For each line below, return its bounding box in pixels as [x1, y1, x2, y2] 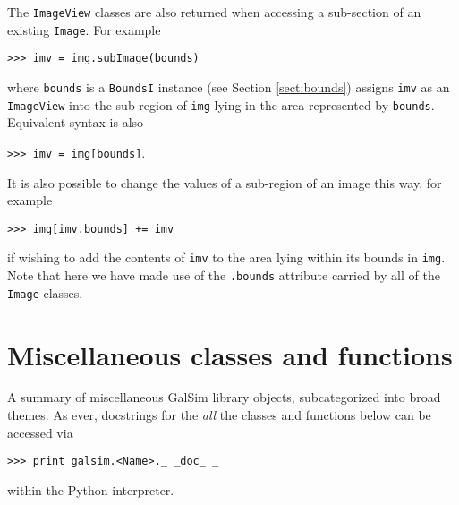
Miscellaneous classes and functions [7, 336, 453, 372]
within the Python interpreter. [7, 480, 174, 499]
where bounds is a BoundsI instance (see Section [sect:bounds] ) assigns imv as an [7, 77, 450, 96]
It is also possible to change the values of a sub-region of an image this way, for [7, 173, 442, 192]
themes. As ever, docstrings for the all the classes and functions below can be [7, 406, 431, 424]
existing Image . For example [7, 20, 161, 39]
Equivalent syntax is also [7, 113, 144, 132]
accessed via [7, 423, 73, 441]
